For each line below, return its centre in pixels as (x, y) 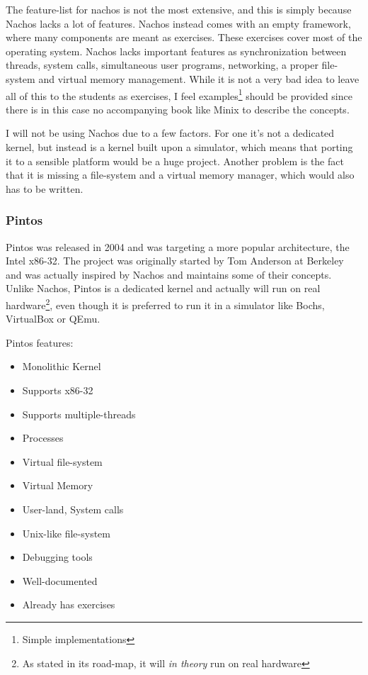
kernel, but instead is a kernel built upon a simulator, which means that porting (179, 147)
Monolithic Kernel (62, 366)
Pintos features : (40, 342)
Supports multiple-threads (79, 414)
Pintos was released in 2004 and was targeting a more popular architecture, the (178, 246)
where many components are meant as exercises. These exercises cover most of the (184, 37)
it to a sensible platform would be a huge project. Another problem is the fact (175, 161)
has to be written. (45, 188)
